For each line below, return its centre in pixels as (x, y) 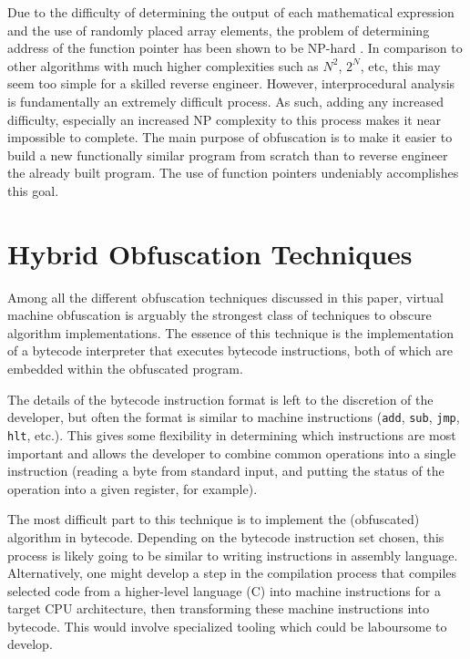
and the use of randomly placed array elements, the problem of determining (219, 30)
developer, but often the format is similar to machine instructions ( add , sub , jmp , (234, 417)
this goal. (33, 190)
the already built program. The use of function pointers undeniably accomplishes (233, 173)
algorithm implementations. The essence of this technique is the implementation (230, 332)
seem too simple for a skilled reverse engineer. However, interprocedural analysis (231, 83)
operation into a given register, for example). (133, 488)
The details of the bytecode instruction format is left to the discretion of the (220, 399)
